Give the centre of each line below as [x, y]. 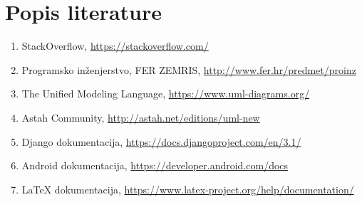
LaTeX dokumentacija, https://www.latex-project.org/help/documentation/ [188, 189]
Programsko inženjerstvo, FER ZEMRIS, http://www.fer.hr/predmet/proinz [189, 69]
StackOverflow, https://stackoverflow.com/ [115, 46]
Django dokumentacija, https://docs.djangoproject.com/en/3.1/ [161, 141]
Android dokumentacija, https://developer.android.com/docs [155, 165]
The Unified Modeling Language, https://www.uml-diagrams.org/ [166, 94]
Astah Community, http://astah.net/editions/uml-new [141, 117]
